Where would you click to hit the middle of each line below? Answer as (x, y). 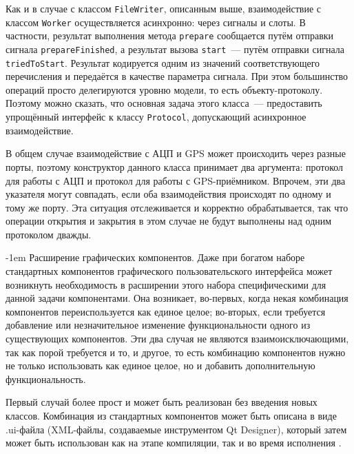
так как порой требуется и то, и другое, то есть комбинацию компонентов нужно (176, 352)
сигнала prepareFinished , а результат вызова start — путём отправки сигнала (175, 49)
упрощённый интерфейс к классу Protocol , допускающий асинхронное (156, 117)
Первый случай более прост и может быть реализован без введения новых (162, 402)
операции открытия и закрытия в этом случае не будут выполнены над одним (169, 221)
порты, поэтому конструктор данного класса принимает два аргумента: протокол (175, 166)
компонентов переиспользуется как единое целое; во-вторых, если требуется (166, 311)
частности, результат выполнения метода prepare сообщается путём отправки (170, 35)
